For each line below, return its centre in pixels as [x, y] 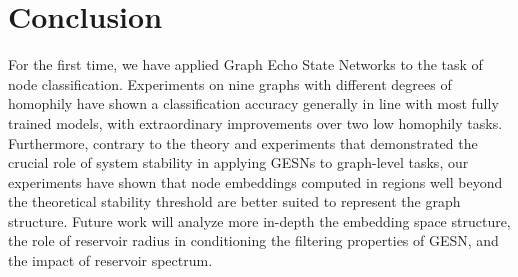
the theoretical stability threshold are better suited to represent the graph [234, 201]
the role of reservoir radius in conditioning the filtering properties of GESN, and [253, 240]
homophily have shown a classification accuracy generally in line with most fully [253, 103]
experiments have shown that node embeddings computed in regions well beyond [255, 181]
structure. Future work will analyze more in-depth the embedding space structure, [259, 220]
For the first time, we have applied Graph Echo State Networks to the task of [245, 64]
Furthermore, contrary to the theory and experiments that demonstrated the [243, 142]
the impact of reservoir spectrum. [110, 260]
